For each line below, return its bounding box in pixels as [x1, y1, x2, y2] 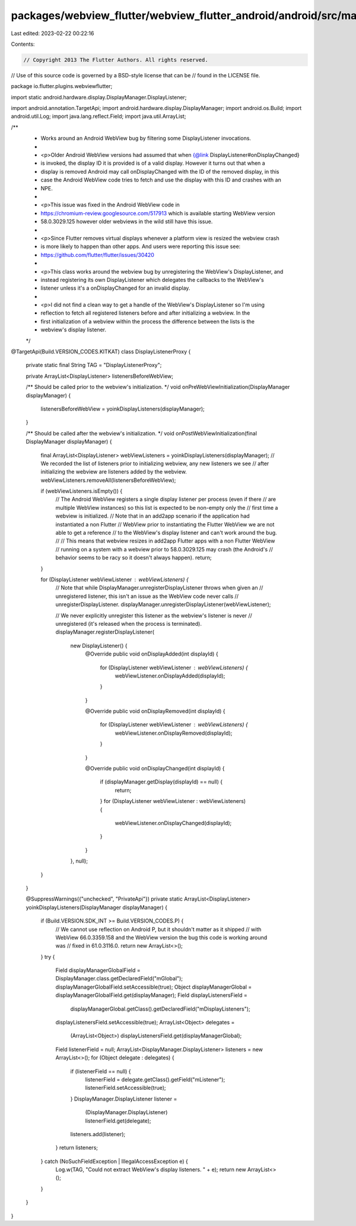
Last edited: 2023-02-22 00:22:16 [11, 30, 94, 37]
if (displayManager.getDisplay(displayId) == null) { [100, 778, 223, 785]
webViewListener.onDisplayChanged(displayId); [115, 819, 232, 826]
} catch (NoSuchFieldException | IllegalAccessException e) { [40, 1158, 188, 1165]
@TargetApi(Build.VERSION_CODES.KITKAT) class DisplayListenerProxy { [11, 348, 191, 355]
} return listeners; [55, 1144, 98, 1151]
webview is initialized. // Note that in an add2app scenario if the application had [55, 512, 250, 520]
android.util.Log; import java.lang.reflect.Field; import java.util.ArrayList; [11, 113, 186, 120]
